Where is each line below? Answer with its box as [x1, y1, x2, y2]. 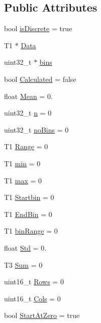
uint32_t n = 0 [4, 107, 52, 118]
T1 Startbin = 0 [4, 192, 54, 202]
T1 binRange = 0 [4, 226, 58, 236]
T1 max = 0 [4, 175, 42, 185]
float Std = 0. [4, 242, 47, 253]
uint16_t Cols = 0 [4, 293, 61, 303]
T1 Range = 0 [4, 141, 48, 152]
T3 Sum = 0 [4, 259, 43, 270]
